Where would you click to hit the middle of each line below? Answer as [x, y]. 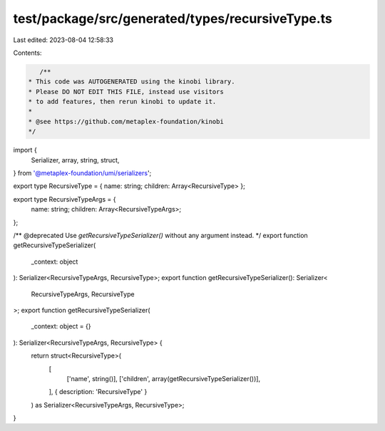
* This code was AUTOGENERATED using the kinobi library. [132, 82]
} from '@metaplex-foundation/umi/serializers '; [82, 173]
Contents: [27, 53]
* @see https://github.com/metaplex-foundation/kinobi [126, 121]
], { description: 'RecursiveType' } [98, 392]
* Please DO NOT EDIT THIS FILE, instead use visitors [126, 92]
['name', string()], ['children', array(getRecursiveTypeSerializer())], [163, 378]
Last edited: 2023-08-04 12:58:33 [63, 40]
